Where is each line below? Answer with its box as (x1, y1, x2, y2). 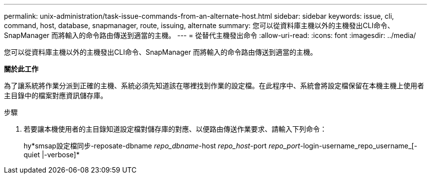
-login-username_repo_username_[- (300, 142, 417, 150)
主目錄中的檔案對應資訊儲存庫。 (4, 91, 107, 100)
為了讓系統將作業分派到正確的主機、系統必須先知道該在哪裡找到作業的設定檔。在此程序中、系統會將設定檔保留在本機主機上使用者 (4, 81, 424, 90)
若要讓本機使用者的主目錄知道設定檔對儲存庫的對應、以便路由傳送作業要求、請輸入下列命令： (24, 125, 327, 133)
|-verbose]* (41, 150, 80, 159)
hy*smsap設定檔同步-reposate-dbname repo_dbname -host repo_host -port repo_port (24, 142, 300, 150)
